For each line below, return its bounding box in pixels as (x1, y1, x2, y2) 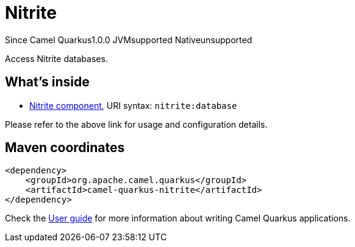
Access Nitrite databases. (5, 53, 108, 64)
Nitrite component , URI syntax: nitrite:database (29, 100, 237, 111)
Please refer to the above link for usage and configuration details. (5, 119, 268, 130)
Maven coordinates (5, 140, 125, 156)
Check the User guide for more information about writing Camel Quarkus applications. (5, 213, 351, 224)
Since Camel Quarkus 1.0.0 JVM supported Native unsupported (5, 34, 253, 45)
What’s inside (5, 74, 90, 90)
